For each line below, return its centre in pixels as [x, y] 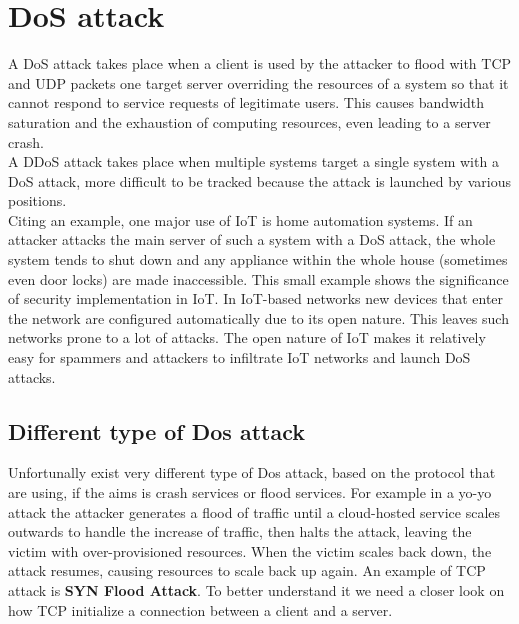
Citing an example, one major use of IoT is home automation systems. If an [240, 219]
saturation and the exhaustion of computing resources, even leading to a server [249, 121]
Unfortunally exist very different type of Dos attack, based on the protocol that [252, 472]
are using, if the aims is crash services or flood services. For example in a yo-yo [250, 492]
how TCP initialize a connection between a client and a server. [200, 609]
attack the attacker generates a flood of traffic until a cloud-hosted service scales [254, 511]
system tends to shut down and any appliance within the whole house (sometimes [258, 259]
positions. [37, 200]
